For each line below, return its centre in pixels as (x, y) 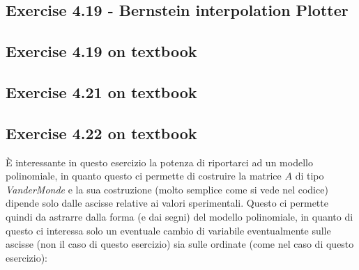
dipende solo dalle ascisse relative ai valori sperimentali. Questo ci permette (167, 203)
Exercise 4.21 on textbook (101, 92)
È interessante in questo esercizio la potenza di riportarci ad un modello (159, 162)
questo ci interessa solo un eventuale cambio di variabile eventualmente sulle (168, 230)
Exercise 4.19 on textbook (101, 51)
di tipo (310, 176)
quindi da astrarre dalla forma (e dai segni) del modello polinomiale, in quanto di (179, 216)
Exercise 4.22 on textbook (101, 133)
